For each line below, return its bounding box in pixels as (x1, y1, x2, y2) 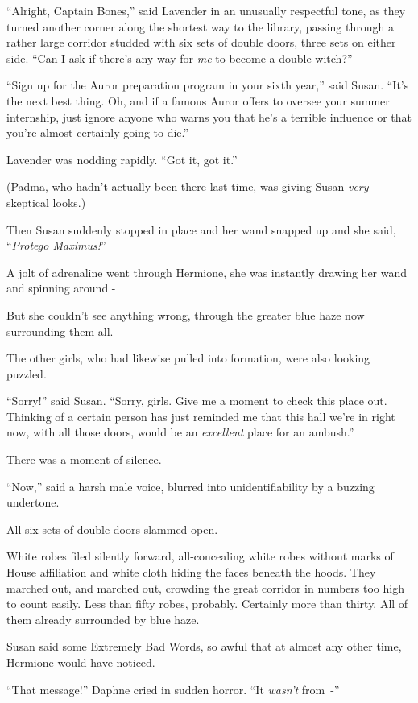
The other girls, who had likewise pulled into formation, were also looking (6, 349, 370, 366)
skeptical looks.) (6, 193, 86, 210)
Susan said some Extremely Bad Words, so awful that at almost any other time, (6, 638, 402, 655)
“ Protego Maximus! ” (6, 237, 106, 254)
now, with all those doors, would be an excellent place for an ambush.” (6, 424, 354, 440)
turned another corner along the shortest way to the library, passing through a (6, 18, 394, 35)
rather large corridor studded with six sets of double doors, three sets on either (6, 34, 396, 51)
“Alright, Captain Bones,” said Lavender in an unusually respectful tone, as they (6, 2, 406, 19)
